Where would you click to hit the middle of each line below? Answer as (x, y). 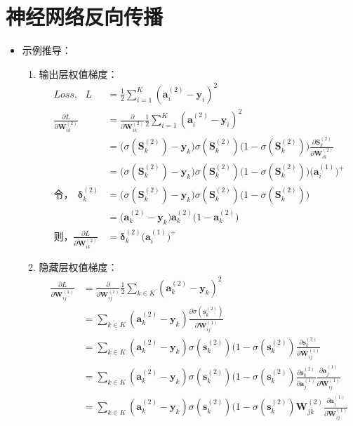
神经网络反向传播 (85, 16)
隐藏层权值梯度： (78, 267)
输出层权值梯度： (78, 73)
